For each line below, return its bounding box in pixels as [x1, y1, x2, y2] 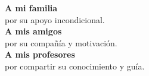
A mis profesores [5, 48, 75, 61]
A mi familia [5, 2, 58, 14]
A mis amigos [5, 25, 62, 37]
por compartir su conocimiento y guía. [5, 59, 145, 72]
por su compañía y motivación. [5, 36, 117, 49]
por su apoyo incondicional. [5, 13, 105, 26]
